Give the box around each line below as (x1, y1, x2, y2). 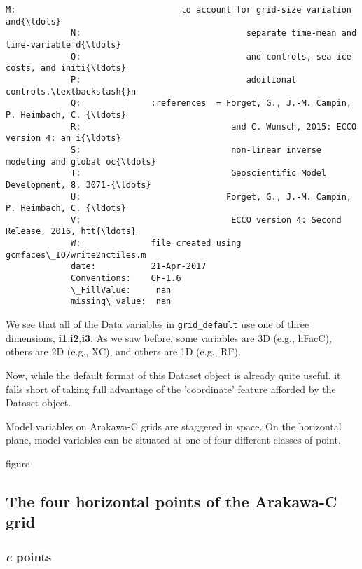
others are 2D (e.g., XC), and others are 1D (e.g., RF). (6, 344, 241, 359)
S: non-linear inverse (71, 144, 322, 155)
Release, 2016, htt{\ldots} (6, 226, 137, 237)
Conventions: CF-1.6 (71, 273, 181, 284)
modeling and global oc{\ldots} (6, 156, 156, 167)
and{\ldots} (6, 16, 61, 27)
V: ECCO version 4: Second (71, 214, 342, 225)
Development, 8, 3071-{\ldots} (6, 179, 151, 190)
